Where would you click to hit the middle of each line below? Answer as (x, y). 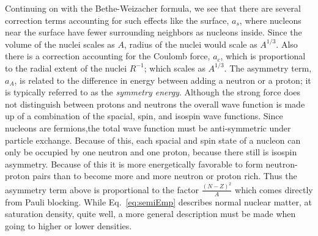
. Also (287, 44)
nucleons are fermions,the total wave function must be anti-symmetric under (148, 127)
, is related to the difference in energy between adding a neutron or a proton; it (163, 80)
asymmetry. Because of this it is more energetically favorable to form (134, 164)
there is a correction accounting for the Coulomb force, (108, 56)
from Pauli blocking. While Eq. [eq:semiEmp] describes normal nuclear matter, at (158, 201)
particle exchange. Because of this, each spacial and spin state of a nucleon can (153, 140)
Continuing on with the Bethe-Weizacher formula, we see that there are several (153, 8)
